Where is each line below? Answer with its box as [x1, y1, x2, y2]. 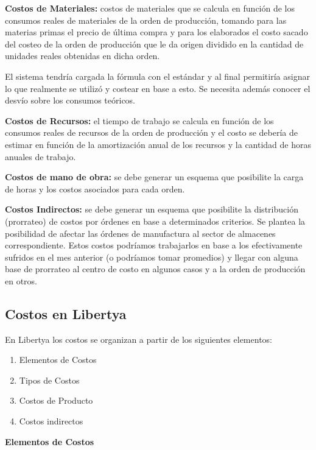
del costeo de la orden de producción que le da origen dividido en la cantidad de [5, 37, 304, 50]
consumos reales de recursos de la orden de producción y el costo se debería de [5, 126, 298, 139]
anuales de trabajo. [5, 150, 76, 163]
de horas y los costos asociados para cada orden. [5, 182, 185, 195]
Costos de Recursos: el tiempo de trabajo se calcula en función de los [5, 114, 274, 127]
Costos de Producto [19, 394, 93, 407]
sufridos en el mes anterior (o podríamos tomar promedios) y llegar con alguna [5, 250, 298, 263]
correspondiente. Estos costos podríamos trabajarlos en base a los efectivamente [5, 239, 303, 251]
